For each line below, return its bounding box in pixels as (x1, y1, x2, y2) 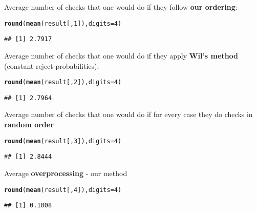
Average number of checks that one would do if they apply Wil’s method (4, 50, 239, 61)
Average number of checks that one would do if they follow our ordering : (4, 2, 238, 12)
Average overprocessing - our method (4, 167, 127, 178)
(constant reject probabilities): (4, 60, 99, 71)
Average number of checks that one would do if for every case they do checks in (4, 109, 253, 120)
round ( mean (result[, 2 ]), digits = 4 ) (4, 79, 122, 86)
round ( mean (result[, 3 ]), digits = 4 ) (4, 137, 122, 145)
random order (4, 119, 54, 129)
